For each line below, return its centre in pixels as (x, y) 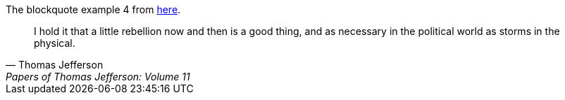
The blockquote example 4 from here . (93, 9)
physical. (55, 43)
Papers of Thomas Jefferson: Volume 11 (98, 77)
